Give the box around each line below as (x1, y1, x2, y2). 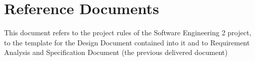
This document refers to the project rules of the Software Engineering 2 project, (4, 27, 251, 38)
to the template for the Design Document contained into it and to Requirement (4, 37, 250, 47)
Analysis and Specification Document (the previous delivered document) (4, 47, 228, 57)
